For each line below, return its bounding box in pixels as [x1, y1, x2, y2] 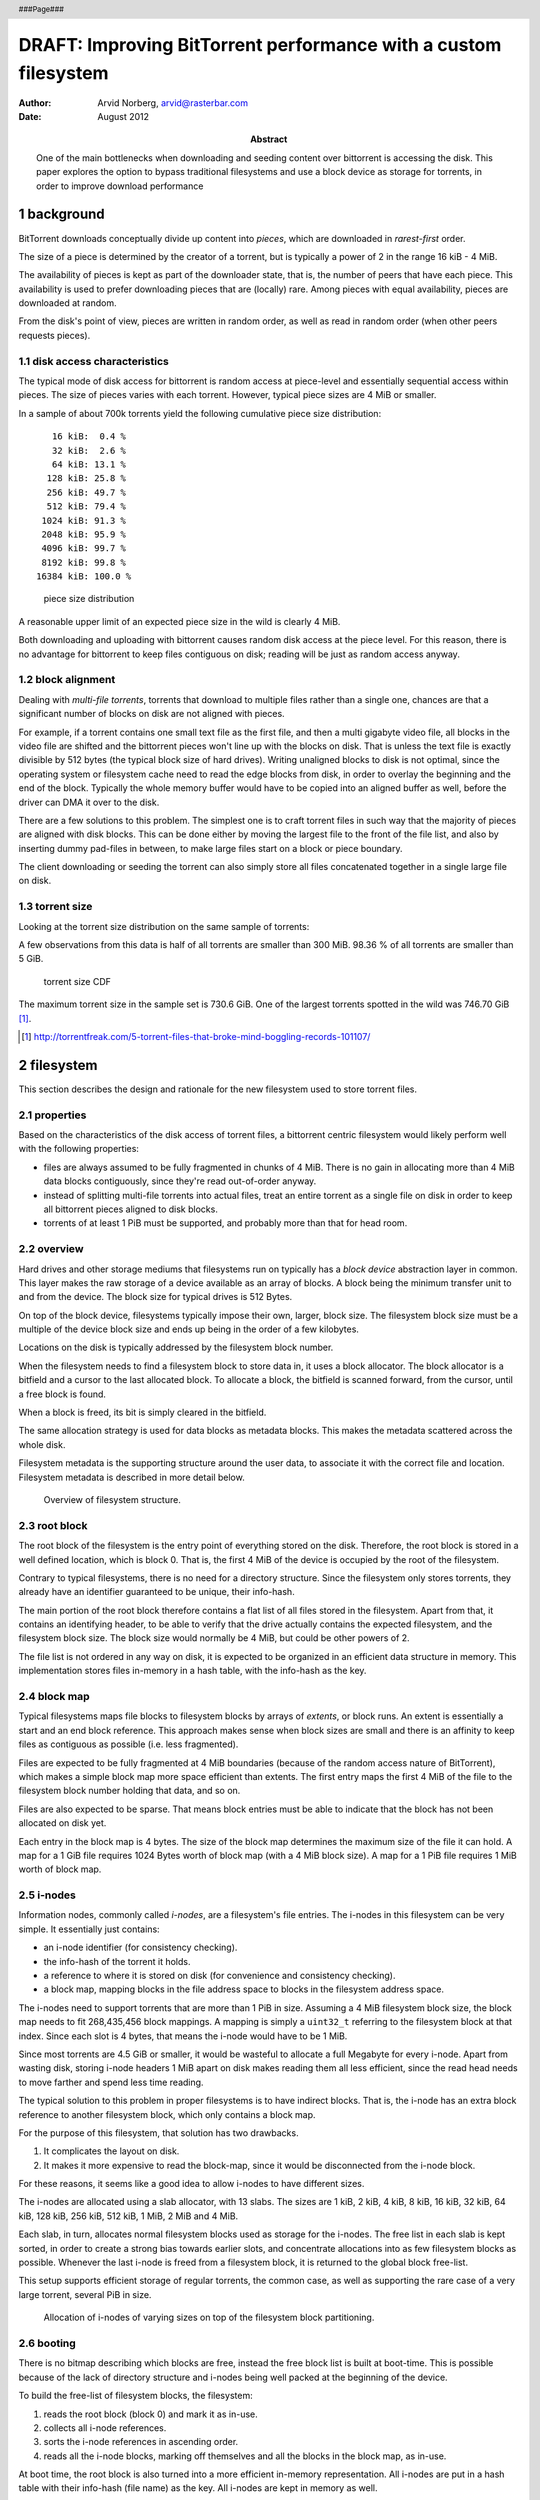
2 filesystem [18, 1056, 98, 1074]
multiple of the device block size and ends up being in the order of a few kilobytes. [18, 1323, 360, 1335]
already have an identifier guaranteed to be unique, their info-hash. [18, 1586, 295, 1598]
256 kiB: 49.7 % [46, 486, 127, 498]
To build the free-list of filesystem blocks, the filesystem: [18, 2390, 254, 2402]
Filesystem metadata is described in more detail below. [18, 1471, 245, 1483]
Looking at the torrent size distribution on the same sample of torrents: [18, 920, 310, 932]
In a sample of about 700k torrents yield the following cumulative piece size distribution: [18, 407, 382, 419]
